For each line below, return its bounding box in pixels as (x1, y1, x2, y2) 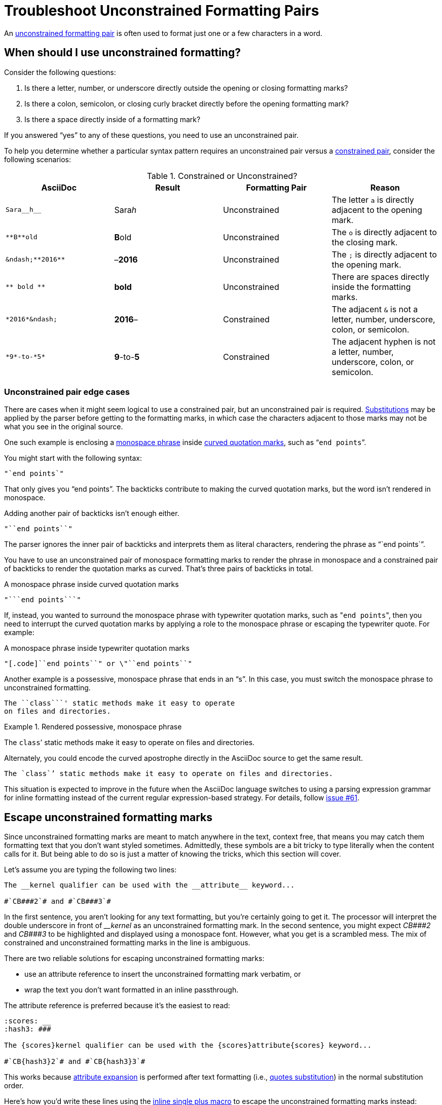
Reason (370, 182, 400, 193)
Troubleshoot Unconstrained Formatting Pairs (4, 2, 319, 19)
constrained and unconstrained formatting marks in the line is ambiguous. (4, 938, 250, 947)
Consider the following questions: (4, 67, 116, 77)
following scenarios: (4, 155, 71, 164)
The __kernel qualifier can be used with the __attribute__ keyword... (4, 881, 295, 890)
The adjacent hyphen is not (331, 336, 436, 347)
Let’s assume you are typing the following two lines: (4, 865, 177, 874)
